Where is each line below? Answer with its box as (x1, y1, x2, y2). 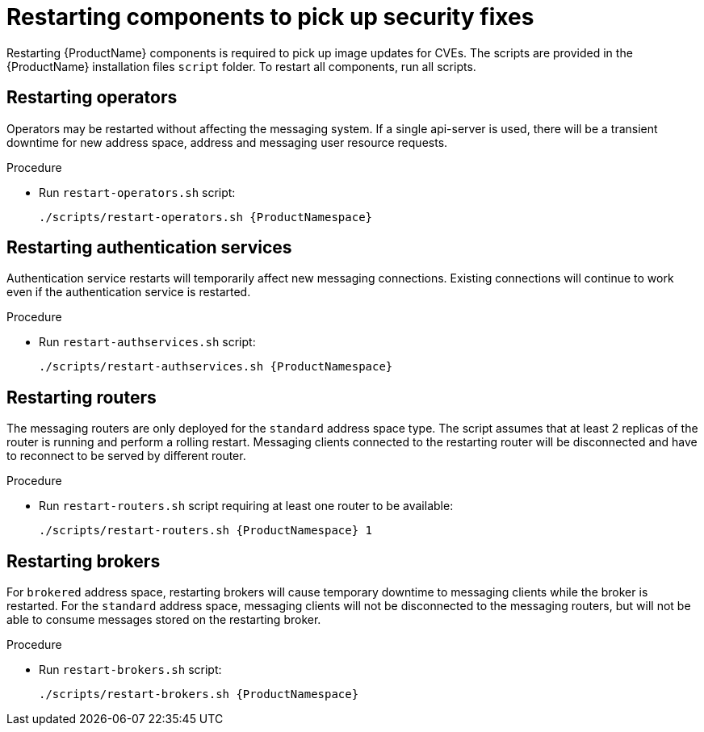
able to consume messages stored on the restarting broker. (6, 613, 321, 627)
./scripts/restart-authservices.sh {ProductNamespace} (39, 360, 393, 374)
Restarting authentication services (6, 237, 292, 258)
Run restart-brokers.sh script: (39, 663, 222, 677)
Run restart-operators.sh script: (39, 185, 236, 199)
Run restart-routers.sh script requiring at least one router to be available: (39, 499, 454, 513)
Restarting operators (6, 87, 178, 108)
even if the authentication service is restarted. (6, 285, 251, 299)
